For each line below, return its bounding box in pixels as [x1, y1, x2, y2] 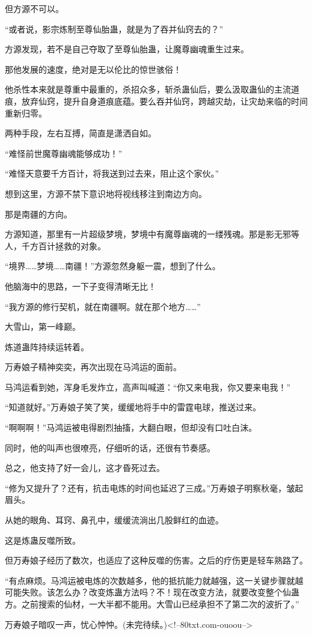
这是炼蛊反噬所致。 [5, 533, 81, 546]
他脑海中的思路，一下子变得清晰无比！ [5, 279, 156, 292]
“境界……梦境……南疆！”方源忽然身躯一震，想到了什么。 [5, 260, 221, 272]
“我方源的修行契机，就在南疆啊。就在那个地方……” [5, 300, 201, 312]
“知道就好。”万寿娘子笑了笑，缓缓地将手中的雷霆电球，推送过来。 [5, 401, 262, 413]
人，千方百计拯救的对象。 [5, 239, 106, 252]
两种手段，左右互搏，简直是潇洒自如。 [5, 127, 156, 139]
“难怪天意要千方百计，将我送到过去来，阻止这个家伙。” [5, 167, 219, 180]
